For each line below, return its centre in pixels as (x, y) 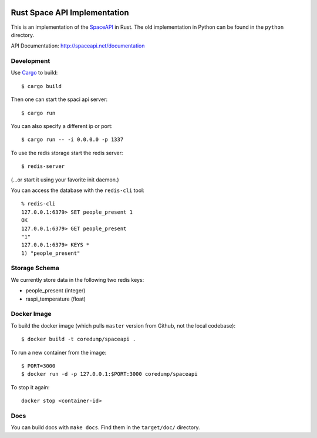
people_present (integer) (55, 291)
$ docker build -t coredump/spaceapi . (79, 339)
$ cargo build (41, 86)
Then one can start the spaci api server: (59, 99)
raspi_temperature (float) (56, 299)
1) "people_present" (51, 253)
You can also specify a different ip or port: (62, 126)
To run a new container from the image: (59, 352)
